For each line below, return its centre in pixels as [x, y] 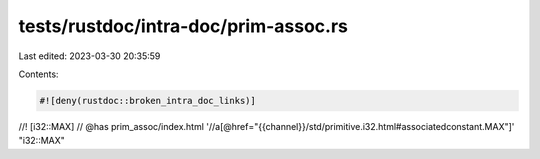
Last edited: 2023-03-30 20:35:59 [89, 56]
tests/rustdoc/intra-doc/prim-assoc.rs [183, 26]
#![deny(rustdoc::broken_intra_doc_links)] [148, 100]
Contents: [38, 74]
